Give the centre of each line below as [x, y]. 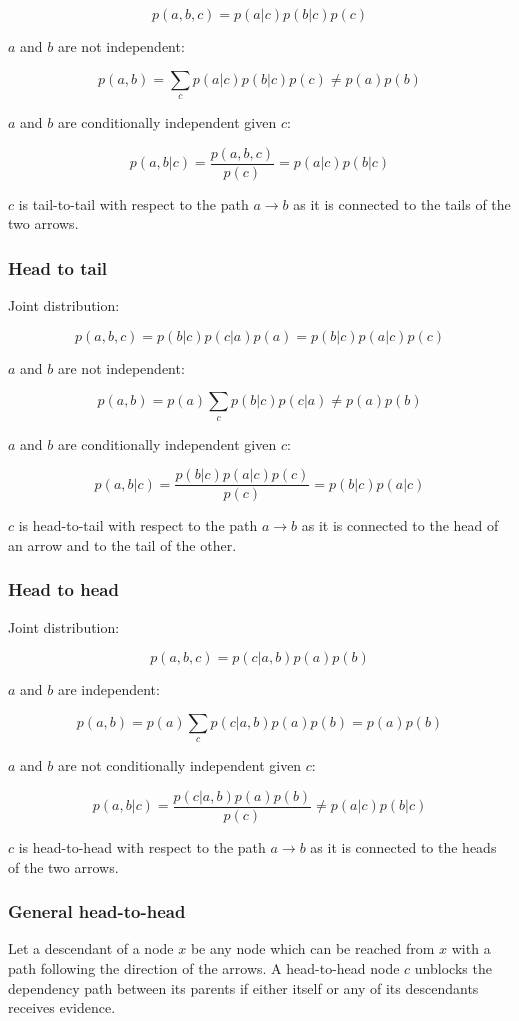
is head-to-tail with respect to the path [138, 525]
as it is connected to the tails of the [402, 203]
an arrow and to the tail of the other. [122, 544]
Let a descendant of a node [91, 948]
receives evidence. [62, 1007]
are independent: [108, 689]
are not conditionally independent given [179, 765]
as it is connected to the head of [400, 525]
